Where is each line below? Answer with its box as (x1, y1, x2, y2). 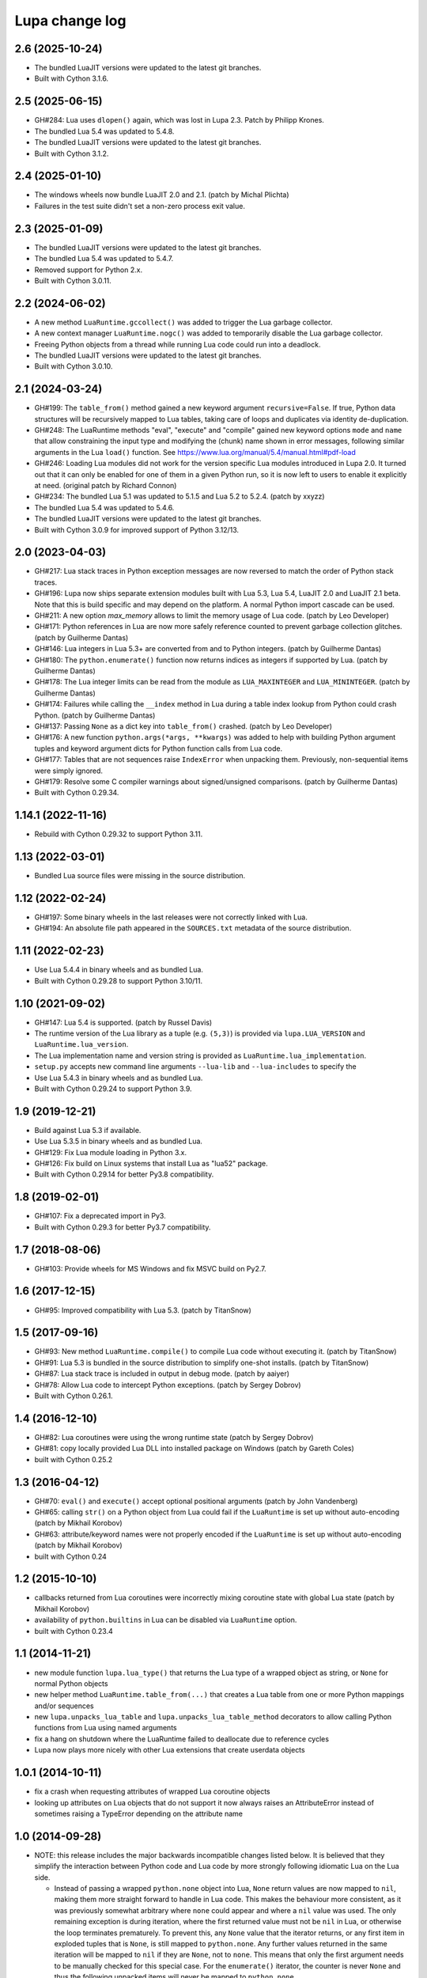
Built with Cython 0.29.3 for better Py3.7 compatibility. (34, 1222, 211, 1232)
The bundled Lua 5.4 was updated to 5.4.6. (34, 502, 175, 512)
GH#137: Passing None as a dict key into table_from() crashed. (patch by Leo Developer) (34, 721, 332, 731)
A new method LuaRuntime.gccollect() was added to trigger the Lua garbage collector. (34, 317, 333, 327)
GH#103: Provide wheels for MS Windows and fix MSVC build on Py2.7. (34, 1264, 266, 1273)
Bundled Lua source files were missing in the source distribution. (34, 871, 246, 881)
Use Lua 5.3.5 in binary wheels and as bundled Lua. (34, 1136, 203, 1146)
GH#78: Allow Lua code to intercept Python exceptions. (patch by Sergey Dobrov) (34, 1380, 301, 1389)
